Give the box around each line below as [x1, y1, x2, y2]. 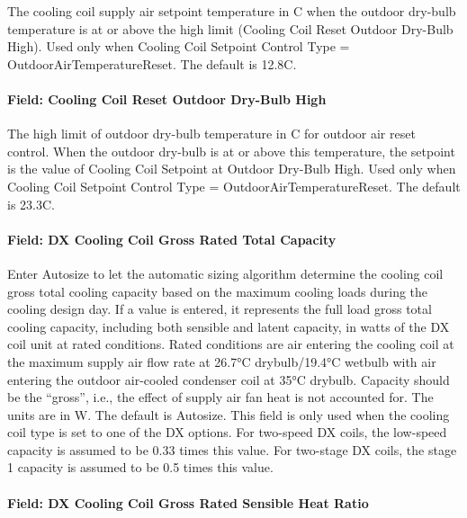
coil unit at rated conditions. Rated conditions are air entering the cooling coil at [7, 335, 454, 353]
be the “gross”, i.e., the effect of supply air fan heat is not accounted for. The [7, 388, 434, 406]
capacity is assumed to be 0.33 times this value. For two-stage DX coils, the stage [7, 440, 457, 459]
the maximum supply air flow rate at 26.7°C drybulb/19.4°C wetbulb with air [7, 352, 436, 371]
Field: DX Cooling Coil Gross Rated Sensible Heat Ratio [7, 493, 369, 512]
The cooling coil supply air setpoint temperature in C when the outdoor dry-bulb [7, 2, 456, 20]
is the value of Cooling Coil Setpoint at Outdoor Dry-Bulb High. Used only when [7, 159, 456, 178]
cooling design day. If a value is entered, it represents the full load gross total [7, 299, 432, 318]
